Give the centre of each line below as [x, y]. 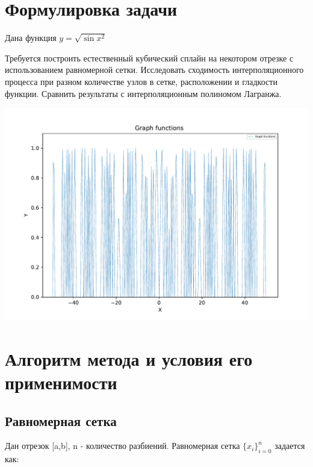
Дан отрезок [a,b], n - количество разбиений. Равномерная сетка [122, 446]
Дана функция [31, 38]
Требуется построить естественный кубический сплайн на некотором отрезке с [149, 58]
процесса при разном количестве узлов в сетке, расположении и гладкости [141, 81]
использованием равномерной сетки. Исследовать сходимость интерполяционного [154, 70]
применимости [61, 382]
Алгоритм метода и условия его [129, 358]
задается [290, 446]
